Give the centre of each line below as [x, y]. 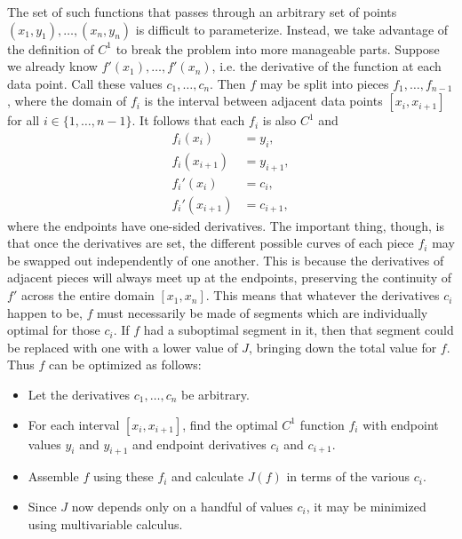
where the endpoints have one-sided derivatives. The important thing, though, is [226, 225]
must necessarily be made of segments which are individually [263, 312]
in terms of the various [348, 476]
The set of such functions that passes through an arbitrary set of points [202, 12]
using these [123, 476]
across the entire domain [88, 295]
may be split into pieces [324, 83]
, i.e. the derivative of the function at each [327, 66]
